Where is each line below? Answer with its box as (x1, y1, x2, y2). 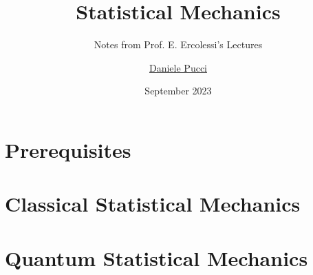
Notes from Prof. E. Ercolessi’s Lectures (94, 37, 263, 52)
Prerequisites (5, 135, 131, 163)
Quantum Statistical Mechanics (5, 243, 308, 272)
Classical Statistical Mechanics (5, 190, 301, 218)
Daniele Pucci (149, 60, 207, 74)
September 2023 (144, 83, 212, 98)
